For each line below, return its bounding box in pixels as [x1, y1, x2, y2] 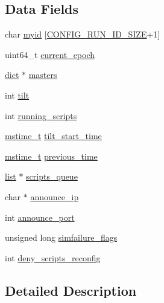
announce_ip [30, 190, 79, 203]
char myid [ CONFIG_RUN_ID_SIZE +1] [5, 28, 160, 41]
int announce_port [5, 210, 75, 223]
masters [28, 68, 57, 81]
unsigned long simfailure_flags [5, 231, 118, 244]
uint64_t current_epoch [5, 48, 95, 60]
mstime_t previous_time [5, 149, 98, 162]
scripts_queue [26, 170, 78, 183]
